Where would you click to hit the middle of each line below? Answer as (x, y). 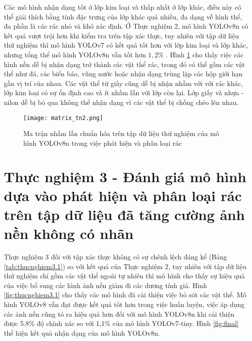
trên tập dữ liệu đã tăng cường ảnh (125, 214)
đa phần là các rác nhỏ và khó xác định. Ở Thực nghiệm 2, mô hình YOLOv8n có (126, 26)
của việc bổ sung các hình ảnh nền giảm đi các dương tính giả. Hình (105, 285)
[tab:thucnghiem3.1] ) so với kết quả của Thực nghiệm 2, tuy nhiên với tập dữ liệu (125, 266)
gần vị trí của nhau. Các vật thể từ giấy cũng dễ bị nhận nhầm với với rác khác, (123, 83)
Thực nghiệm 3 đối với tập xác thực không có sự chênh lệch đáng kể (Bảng (116, 257)
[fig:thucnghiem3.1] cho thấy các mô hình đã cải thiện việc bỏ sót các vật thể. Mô (125, 295)
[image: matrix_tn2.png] (63, 118)
